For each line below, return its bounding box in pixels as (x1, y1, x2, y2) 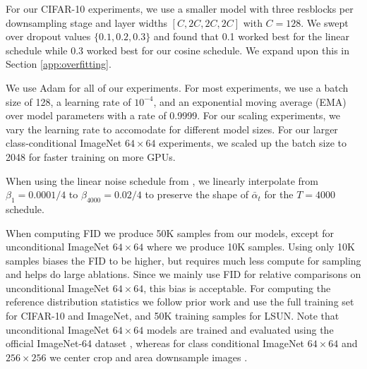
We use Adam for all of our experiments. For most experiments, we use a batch (6, 80, 349, 95)
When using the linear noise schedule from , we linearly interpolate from (6, 173, 319, 188)
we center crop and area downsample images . (49, 349, 248, 364)
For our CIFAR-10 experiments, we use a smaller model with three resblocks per (6, 1, 354, 16)
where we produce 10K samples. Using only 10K (146, 239, 355, 254)
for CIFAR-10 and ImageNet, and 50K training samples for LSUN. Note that (6, 308, 339, 323)
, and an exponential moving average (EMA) (153, 94, 347, 109)
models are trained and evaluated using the (146, 322, 334, 337)
